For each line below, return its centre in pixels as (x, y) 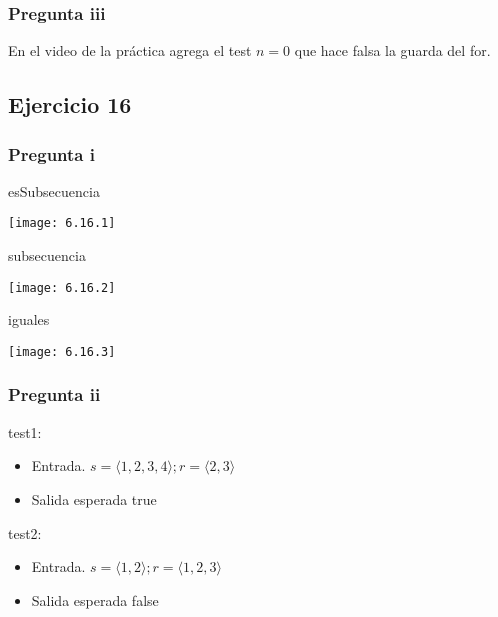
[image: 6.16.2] (62, 287)
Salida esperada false (95, 599)
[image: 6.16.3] (62, 351)
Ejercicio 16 (70, 104)
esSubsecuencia (54, 190)
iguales (29, 319)
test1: (25, 431)
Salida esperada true (94, 498)
